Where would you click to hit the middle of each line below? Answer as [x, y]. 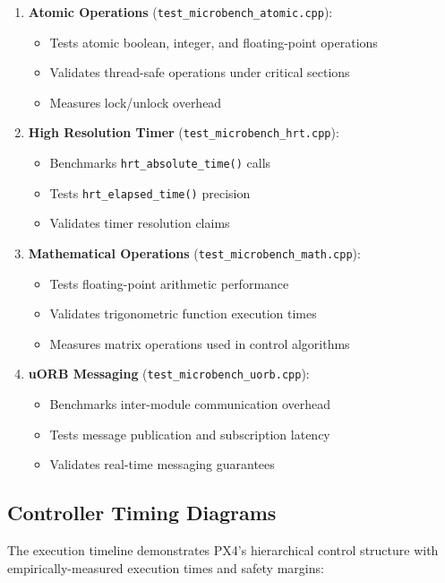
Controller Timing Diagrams [142, 513]
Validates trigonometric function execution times [183, 313]
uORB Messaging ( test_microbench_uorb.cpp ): [169, 374]
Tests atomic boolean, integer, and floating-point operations [214, 42]
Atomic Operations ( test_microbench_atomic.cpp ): [180, 12]
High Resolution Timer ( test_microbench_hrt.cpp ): [184, 132]
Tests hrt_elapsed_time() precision [150, 192]
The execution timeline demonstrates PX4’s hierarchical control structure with [223, 550]
